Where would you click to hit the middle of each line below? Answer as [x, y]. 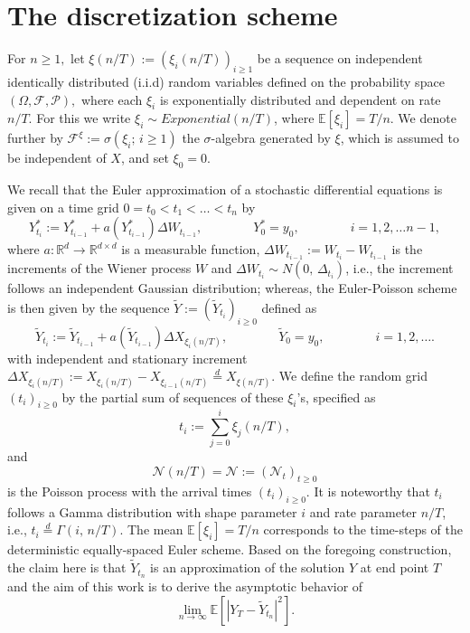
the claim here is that [67, 567]
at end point [395, 567]
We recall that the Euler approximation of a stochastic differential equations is [225, 189]
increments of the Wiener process [99, 268]
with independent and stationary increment [127, 358]
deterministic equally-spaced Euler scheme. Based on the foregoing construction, [230, 549]
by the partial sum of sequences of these [173, 397]
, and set [145, 158]
